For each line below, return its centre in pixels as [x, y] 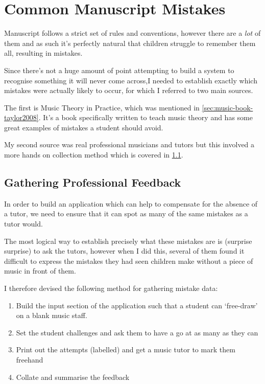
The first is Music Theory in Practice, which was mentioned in [102, 107]
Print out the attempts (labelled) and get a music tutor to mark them [126, 349]
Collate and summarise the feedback [73, 377]
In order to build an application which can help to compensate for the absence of [131, 203]
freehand [30, 359]
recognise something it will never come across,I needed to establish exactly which [131, 80]
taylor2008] [21, 117]
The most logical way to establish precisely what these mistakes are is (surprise [128, 241]
